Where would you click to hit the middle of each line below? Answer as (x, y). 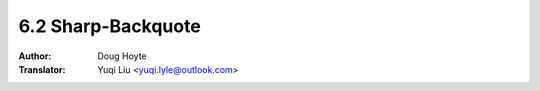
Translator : (42, 69)
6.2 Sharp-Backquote (110, 26)
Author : (35, 56)
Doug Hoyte (122, 56)
